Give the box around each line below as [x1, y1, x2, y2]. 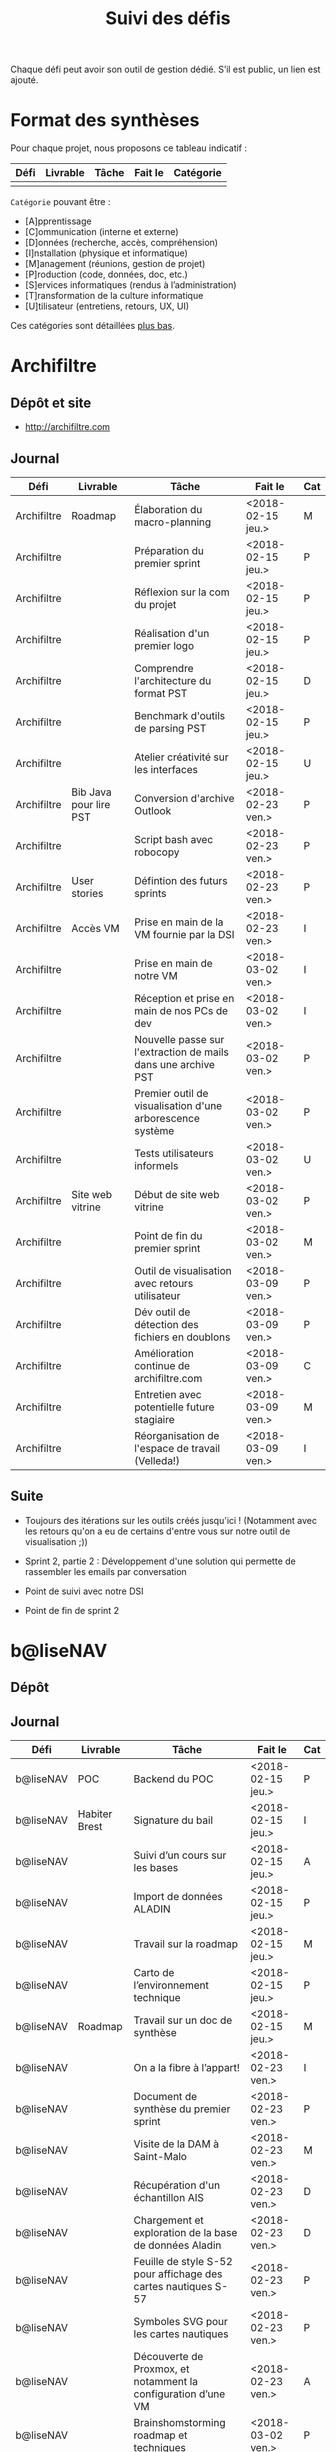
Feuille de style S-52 [133, 2255, 233, 2269]
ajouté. [10, 74, 39, 86]
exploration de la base [133, 2226, 238, 2240]
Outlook [134, 803, 172, 817]
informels [134, 1158, 179, 1172]
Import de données [133, 1890, 223, 1904]
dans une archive [134, 1057, 215, 1071]
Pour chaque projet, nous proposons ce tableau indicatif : [10, 142, 248, 154]
